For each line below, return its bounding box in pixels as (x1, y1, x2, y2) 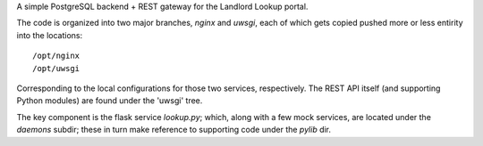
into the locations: (16, 29, 83, 40)
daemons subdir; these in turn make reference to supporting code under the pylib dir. (16, 125, 331, 135)
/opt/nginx (32, 51, 80, 61)
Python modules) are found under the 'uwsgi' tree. (16, 95, 203, 106)
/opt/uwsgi (32, 63, 80, 73)
